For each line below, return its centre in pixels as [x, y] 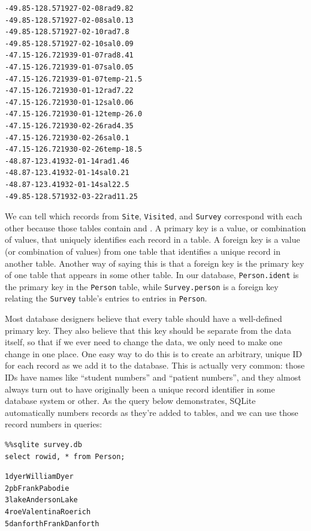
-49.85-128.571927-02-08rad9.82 [69, 8]
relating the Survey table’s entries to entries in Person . [106, 298]
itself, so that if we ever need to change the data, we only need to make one [144, 342]
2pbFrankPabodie [37, 488]
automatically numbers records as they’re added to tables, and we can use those [152, 412]
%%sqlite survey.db [43, 445]
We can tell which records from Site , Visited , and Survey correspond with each [154, 216]
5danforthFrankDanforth [52, 524]
